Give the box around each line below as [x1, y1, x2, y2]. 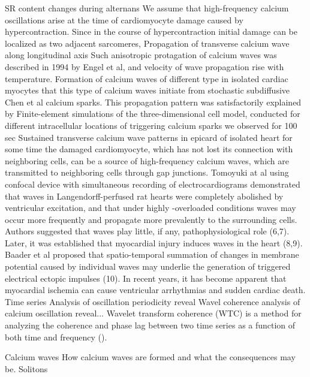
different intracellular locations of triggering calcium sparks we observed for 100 [5, 119, 297, 131]
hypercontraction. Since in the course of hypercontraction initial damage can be [5, 25, 297, 38]
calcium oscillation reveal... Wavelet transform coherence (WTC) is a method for [5, 307, 302, 319]
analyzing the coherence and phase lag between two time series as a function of [5, 319, 296, 331]
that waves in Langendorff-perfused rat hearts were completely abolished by [5, 189, 284, 202]
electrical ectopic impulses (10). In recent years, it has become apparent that [5, 272, 287, 284]
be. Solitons [5, 362, 48, 375]
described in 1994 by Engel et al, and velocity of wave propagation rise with [5, 60, 284, 73]
